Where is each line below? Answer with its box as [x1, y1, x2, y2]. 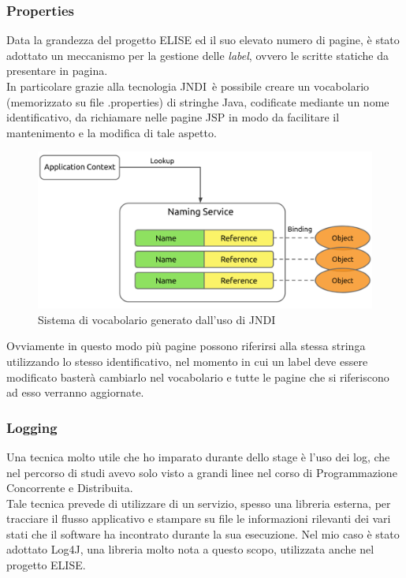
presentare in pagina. [6, 62, 108, 79]
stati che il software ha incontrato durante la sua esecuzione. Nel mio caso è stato [6, 525, 400, 542]
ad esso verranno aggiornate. [6, 384, 144, 401]
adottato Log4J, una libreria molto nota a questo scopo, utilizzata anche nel [6, 541, 374, 557]
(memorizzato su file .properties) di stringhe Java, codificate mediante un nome [6, 93, 389, 110]
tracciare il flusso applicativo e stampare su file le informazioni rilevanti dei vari [6, 510, 391, 527]
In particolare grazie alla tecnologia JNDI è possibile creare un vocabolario [6, 78, 370, 94]
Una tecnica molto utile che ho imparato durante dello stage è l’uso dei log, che [6, 448, 390, 464]
